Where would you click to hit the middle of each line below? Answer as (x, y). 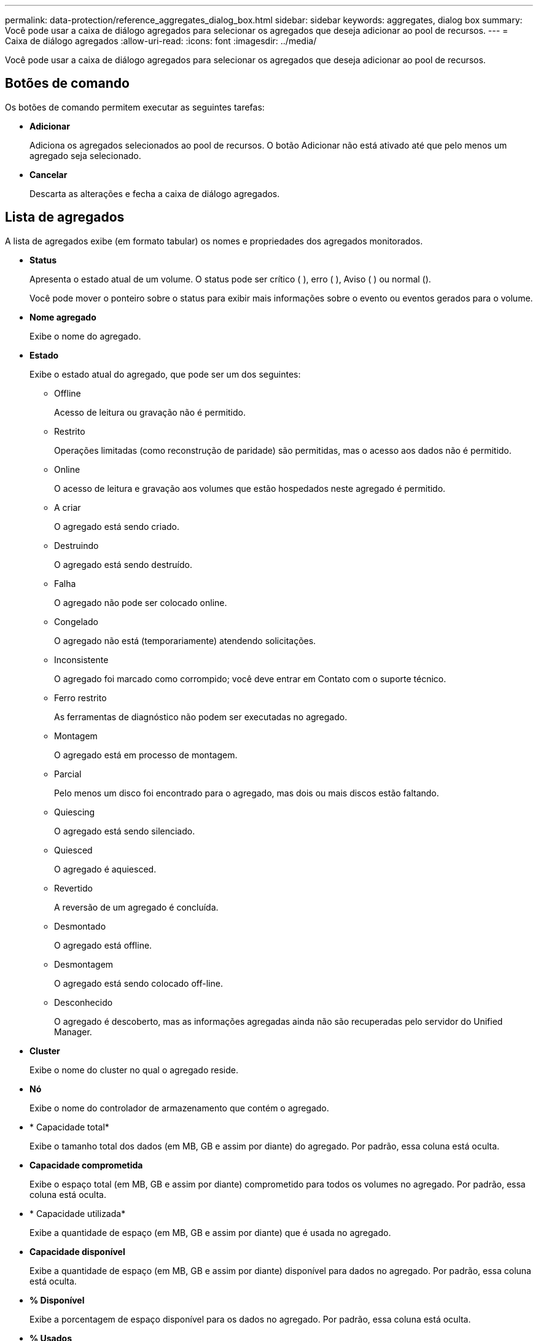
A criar (68, 507)
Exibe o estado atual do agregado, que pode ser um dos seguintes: (165, 374)
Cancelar (49, 174)
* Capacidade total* (69, 1127)
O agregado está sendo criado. (117, 526)
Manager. (73, 1032)
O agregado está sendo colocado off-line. (138, 983)
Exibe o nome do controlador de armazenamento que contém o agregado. (179, 1108)
